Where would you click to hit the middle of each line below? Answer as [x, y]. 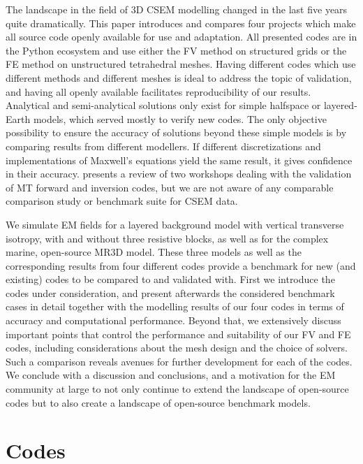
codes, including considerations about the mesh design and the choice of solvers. [177, 348]
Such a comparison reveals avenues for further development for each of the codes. [179, 361]
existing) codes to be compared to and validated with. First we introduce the [170, 279]
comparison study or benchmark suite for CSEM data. [122, 201]
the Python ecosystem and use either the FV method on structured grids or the [176, 50]
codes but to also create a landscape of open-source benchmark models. [158, 402]
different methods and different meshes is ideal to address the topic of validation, [179, 77]
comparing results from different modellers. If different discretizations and [163, 146]
